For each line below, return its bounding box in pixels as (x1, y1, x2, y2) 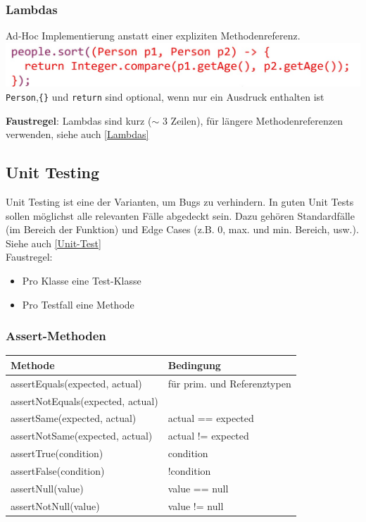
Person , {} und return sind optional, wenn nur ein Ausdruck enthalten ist (6, 89, 324, 104)
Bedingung (168, 357, 221, 372)
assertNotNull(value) (11, 498, 100, 513)
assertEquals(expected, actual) (11, 375, 142, 390)
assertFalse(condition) (11, 463, 105, 478)
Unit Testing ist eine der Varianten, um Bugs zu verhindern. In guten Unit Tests (6, 194, 354, 209)
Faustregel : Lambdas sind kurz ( (6, 113, 152, 128)
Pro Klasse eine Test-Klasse (22, 273, 141, 287)
